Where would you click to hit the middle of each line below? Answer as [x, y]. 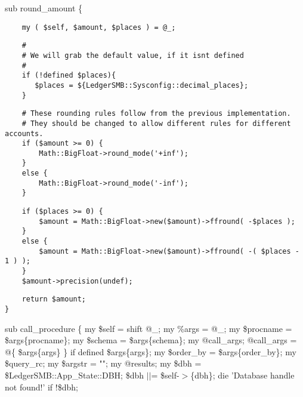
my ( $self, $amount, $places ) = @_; [99, 27]
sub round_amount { [44, 8]
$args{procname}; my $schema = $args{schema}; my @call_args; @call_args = [151, 340]
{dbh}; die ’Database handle [242, 375]
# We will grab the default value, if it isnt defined [133, 55]
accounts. [24, 133]
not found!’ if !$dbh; [41, 387]
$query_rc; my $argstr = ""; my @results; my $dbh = [103, 363]
